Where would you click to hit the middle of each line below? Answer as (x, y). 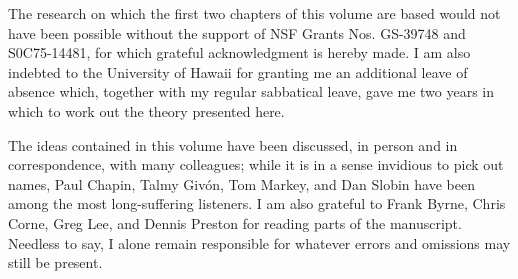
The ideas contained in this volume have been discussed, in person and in (233, 144)
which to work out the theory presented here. (146, 110)
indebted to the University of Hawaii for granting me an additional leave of (238, 71)
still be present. (55, 262)
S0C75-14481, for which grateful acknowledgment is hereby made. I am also (239, 52)
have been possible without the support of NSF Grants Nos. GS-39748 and (237, 32)
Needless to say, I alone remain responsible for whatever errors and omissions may (259, 242)
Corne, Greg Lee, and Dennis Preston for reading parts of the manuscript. (235, 222)
